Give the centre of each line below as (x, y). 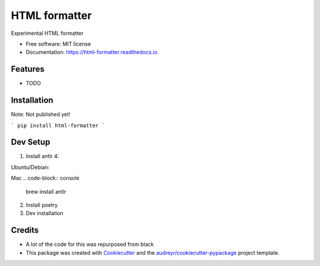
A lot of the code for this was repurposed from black (90, 244)
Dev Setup (31, 142)
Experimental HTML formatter (47, 33)
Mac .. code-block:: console (45, 178)
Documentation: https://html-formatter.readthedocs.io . (92, 52)
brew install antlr (46, 191)
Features (28, 69)
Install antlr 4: (42, 156)
